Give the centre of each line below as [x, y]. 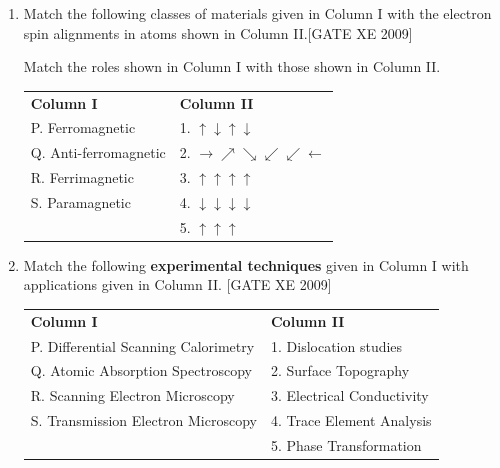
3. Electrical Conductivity [349, 395]
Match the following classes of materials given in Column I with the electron [257, 13]
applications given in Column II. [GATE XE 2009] [177, 284]
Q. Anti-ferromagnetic [98, 152]
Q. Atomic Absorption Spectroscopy [141, 370]
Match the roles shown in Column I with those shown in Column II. [232, 66]
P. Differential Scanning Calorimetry [142, 345]
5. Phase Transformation [346, 445]
